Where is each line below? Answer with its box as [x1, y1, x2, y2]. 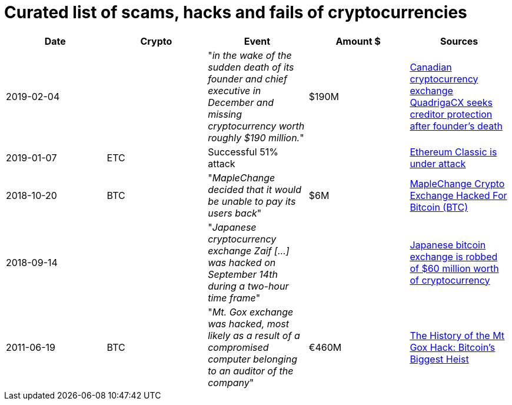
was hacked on [208, 256, 276, 268]
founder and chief [208, 72, 288, 85]
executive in [208, 84, 261, 97]
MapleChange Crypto [410, 177, 505, 190]
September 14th [208, 268, 278, 280]
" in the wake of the [208, 49, 292, 61]
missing [208, 108, 242, 120]
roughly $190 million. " [208, 131, 304, 144]
